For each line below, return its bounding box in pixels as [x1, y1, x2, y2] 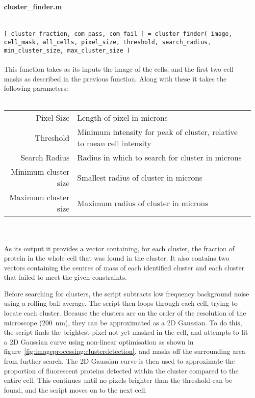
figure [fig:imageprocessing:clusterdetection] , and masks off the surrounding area [4, 346, 245, 356]
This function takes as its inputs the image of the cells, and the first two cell [4, 63, 233, 74]
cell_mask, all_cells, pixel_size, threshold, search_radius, [4, 39, 211, 46]
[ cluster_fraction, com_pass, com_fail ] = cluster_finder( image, [4, 30, 232, 38]
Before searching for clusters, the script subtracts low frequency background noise [4, 288, 249, 298]
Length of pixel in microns [77, 112, 168, 124]
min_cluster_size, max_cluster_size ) [4, 47, 130, 54]
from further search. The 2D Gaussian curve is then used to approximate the [4, 356, 235, 366]
